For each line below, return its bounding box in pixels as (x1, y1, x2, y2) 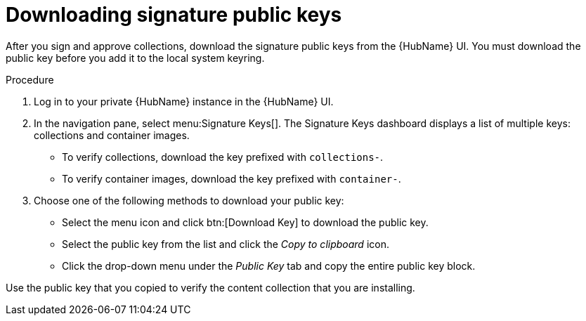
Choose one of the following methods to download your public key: (34, 194, 344, 207)
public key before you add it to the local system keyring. (6, 51, 265, 64)
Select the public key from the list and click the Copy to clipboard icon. (62, 237, 389, 250)
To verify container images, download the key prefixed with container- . (62, 172, 401, 185)
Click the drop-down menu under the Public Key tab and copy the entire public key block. (62, 259, 476, 272)
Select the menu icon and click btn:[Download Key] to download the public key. (62, 216, 429, 228)
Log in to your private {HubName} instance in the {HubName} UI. (34, 95, 334, 107)
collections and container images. (34, 129, 190, 141)
